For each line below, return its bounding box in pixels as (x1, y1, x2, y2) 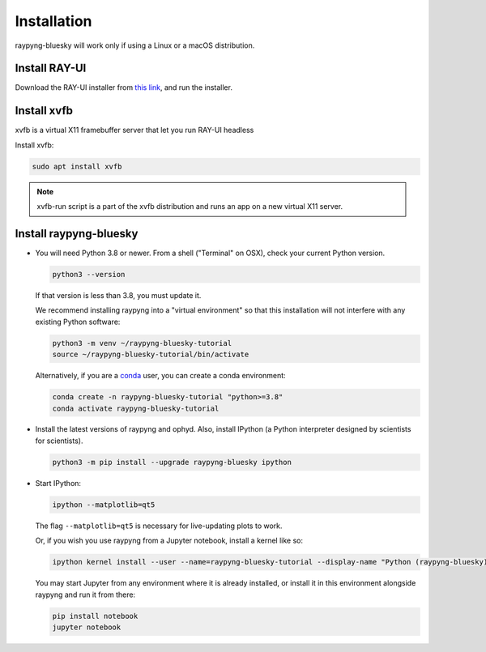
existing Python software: (35, 317, 121, 326)
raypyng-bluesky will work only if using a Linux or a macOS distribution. (15, 40, 255, 50)
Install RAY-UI (15, 62, 87, 75)
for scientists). (35, 436, 83, 445)
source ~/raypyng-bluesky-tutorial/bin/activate (52, 350, 249, 360)
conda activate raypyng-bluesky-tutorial (52, 403, 220, 413)
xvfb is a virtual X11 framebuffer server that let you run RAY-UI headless (15, 126, 254, 135)
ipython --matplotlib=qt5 (52, 500, 156, 509)
